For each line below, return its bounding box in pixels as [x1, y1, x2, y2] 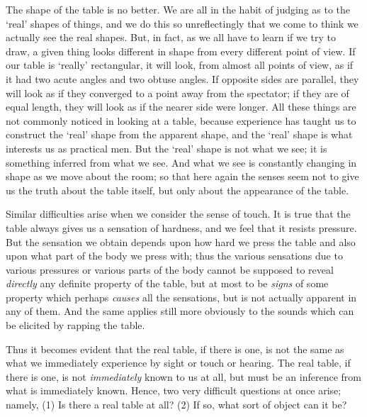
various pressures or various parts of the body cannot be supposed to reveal [6, 262, 334, 277]
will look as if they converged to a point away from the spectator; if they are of [6, 85, 349, 100]
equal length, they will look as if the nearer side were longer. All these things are [6, 99, 356, 114]
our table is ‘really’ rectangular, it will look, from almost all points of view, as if [6, 57, 354, 72]
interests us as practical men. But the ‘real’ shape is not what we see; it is [6, 140, 327, 155]
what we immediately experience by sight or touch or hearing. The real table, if [6, 355, 351, 370]
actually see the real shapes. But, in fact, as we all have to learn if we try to [6, 30, 337, 45]
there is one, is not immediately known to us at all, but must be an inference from [6, 369, 361, 384]
